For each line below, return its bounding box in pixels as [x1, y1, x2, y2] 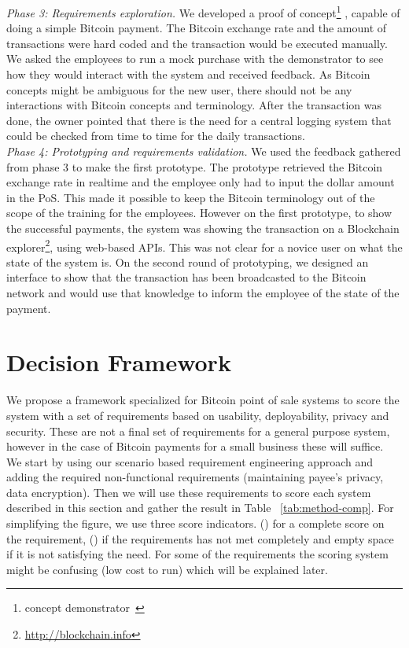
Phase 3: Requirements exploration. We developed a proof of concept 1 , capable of [6, 2, 400, 20]
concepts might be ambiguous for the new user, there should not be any [6, 81, 352, 98]
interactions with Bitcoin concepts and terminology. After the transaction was [6, 97, 382, 113]
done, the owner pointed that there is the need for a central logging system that [6, 112, 392, 128]
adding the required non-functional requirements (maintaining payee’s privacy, [6, 469, 384, 485]
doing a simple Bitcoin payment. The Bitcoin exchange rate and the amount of [6, 20, 387, 36]
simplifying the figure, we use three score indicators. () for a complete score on [6, 515, 385, 532]
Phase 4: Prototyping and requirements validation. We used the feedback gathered [6, 143, 401, 159]
